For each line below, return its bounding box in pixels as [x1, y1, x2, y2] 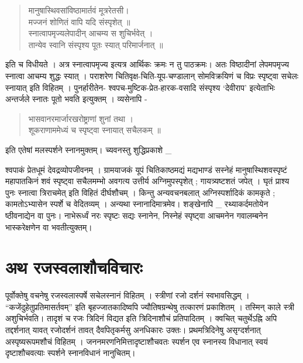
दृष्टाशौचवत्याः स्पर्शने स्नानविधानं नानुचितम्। [5, 347, 136, 359]
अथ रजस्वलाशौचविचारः [5, 255, 143, 279]
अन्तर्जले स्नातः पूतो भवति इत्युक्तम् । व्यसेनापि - [5, 93, 147, 105]
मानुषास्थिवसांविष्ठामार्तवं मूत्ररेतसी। [28, 4, 129, 16]
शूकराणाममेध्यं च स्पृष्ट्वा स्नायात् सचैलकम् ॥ [28, 124, 161, 136]
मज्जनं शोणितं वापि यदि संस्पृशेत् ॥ [28, 15, 130, 28]
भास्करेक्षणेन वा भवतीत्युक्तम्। [5, 220, 92, 233]
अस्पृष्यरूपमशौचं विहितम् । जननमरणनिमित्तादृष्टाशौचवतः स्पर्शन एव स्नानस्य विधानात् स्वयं [5, 335, 268, 347]
